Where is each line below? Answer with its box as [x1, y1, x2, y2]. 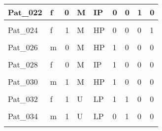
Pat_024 [8, 24, 38, 35]
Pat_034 [8, 110, 38, 122]
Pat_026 [8, 41, 38, 53]
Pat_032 [8, 93, 38, 104]
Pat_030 [8, 76, 38, 87]
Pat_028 [8, 59, 38, 70]
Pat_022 [8, 6, 42, 18]
